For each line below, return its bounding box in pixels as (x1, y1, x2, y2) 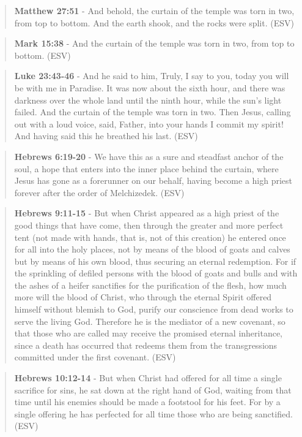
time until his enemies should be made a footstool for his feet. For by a (14, 395, 281, 408)
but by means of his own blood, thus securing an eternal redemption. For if (14, 254, 296, 267)
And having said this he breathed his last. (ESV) (14, 129, 198, 142)
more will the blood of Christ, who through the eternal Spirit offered (14, 291, 272, 303)
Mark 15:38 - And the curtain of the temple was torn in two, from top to (14, 37, 295, 50)
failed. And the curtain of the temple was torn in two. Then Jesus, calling (14, 105, 291, 118)
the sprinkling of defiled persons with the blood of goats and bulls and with (14, 267, 298, 279)
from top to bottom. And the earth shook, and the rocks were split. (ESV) (14, 16, 294, 29)
